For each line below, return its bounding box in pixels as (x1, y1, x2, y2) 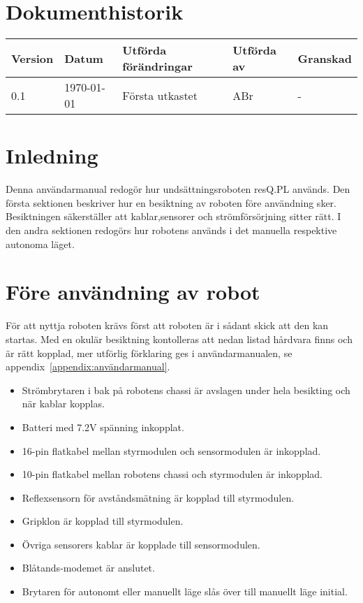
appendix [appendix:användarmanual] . (6, 359, 170, 374)
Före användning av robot (6, 277, 260, 306)
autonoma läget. (6, 236, 75, 251)
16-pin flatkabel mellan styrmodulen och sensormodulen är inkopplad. (22, 443, 321, 458)
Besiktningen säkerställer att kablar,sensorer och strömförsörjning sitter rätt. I (6, 209, 341, 224)
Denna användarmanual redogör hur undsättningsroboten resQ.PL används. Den (6, 182, 350, 196)
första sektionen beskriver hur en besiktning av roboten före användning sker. (6, 195, 336, 210)
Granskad (297, 50, 352, 66)
